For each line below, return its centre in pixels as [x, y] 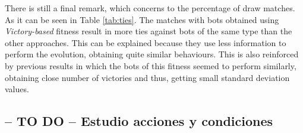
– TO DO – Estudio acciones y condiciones [139, 121]
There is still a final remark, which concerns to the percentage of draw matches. [150, 8]
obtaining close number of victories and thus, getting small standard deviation [147, 77]
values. [17, 89]
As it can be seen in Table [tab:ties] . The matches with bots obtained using [142, 19]
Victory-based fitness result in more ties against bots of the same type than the [149, 31]
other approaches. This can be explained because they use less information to [146, 42]
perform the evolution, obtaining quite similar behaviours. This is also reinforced [152, 54]
